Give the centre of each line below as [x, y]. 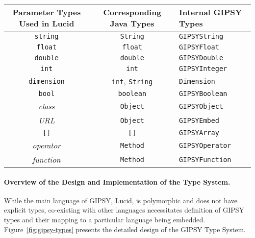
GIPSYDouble [201, 58]
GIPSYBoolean [203, 94]
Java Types [132, 23]
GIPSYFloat [199, 47]
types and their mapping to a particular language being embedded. [105, 219]
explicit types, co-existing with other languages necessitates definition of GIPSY [124, 210]
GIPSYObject [201, 106]
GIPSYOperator [205, 145]
